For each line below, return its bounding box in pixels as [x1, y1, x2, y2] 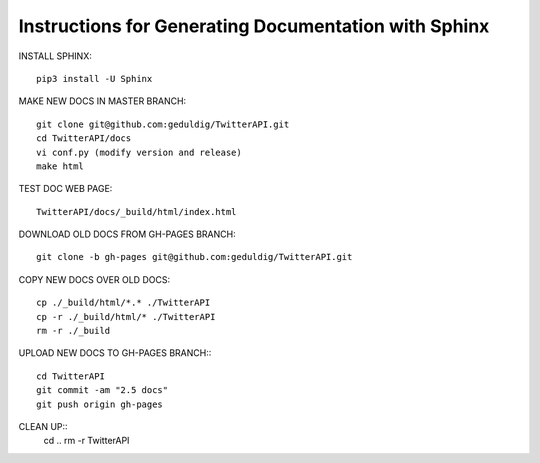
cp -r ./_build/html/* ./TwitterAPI [36, 311, 216, 322]
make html [36, 160, 84, 172]
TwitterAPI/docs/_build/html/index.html [36, 206, 237, 217]
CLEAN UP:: [18, 420, 69, 432]
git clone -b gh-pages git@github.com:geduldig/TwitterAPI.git [36, 251, 353, 263]
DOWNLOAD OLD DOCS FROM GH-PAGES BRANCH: [18, 228, 236, 240]
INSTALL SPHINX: [18, 50, 92, 62]
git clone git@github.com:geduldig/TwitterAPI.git [36, 118, 290, 130]
